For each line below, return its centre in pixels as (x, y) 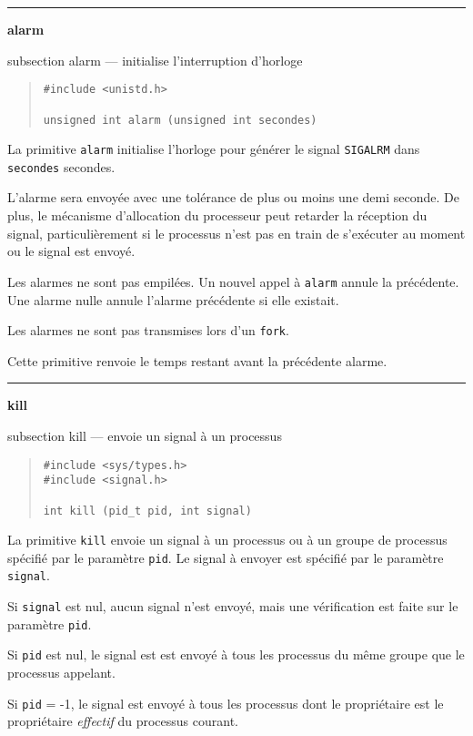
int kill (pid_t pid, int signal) (147, 511)
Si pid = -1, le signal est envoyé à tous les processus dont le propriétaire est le (226, 703)
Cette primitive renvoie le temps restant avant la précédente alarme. (197, 360)
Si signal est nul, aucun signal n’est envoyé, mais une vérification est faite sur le (233, 606)
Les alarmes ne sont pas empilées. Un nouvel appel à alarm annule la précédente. (233, 281)
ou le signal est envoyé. (71, 251)
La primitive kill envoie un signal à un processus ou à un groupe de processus (227, 540)
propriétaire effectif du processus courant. (123, 721)
